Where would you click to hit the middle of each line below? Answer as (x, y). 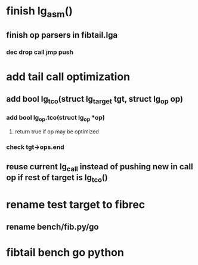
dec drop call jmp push (40, 52)
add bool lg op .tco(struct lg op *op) (56, 118)
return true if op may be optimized (57, 132)
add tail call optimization (68, 77)
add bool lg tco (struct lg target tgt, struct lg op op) (95, 100)
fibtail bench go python (65, 252)
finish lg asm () (40, 12)
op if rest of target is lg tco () (57, 178)
